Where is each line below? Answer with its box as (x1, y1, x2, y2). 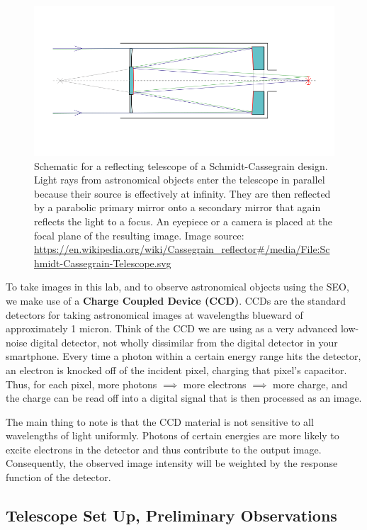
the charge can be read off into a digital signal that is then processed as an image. (6, 390, 362, 405)
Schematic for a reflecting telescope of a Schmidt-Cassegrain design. (34, 158, 328, 173)
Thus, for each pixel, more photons (6, 376, 157, 391)
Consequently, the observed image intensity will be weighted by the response (6, 456, 338, 470)
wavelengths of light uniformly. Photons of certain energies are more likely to (6, 428, 339, 443)
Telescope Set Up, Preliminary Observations (6, 504, 337, 526)
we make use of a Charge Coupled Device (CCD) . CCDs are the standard (6, 293, 346, 308)
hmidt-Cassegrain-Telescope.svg (34, 255, 171, 270)
